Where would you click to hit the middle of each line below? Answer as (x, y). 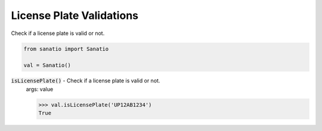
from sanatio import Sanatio (66, 49)
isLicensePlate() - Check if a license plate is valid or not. (86, 81)
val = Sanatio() (47, 65)
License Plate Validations (75, 15)
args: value (40, 89)
